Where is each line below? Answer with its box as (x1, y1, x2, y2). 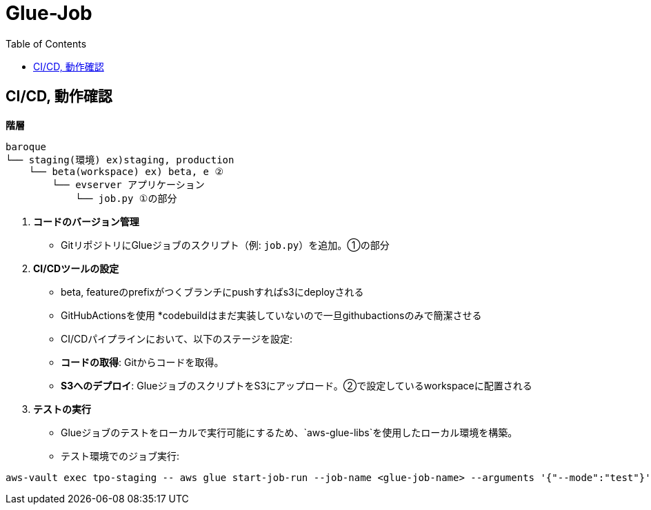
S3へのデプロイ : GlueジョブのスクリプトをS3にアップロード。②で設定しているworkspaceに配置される (61, 379, 532, 391)
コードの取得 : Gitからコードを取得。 (61, 356, 224, 368)
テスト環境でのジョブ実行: (61, 449, 180, 462)
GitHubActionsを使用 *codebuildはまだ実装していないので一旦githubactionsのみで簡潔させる (61, 309, 482, 321)
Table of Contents (6, 37, 87, 50)
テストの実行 (33, 402, 91, 415)
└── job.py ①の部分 (75, 192, 177, 204)
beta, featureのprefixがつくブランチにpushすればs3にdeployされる (61, 285, 364, 298)
